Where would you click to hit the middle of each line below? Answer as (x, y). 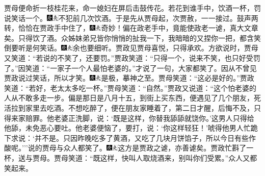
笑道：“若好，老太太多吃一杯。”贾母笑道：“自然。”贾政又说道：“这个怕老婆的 (130, 87)
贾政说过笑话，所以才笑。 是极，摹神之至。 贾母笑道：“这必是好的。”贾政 (129, 78)
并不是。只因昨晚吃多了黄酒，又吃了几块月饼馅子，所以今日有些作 (145, 137)
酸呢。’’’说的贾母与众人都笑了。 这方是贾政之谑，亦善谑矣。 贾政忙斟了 (125, 148)
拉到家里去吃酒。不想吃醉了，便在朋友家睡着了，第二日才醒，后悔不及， (132, 107)
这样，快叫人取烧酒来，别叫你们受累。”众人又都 (179, 157)
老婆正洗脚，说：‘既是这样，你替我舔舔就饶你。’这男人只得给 (154, 118)
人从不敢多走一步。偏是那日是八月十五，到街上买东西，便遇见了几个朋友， (129, 98)
